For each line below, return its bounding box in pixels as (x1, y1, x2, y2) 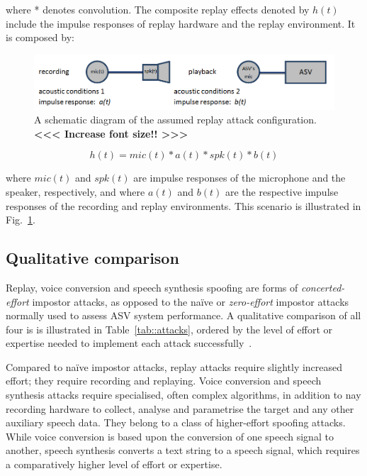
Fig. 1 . (6, 212, 35, 227)
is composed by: (6, 30, 74, 45)
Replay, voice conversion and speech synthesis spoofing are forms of (6, 279, 298, 294)
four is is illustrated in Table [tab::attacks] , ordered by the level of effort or (6, 321, 333, 336)
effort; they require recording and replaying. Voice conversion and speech (6, 373, 322, 388)
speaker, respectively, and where (6, 184, 145, 199)
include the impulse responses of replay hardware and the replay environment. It (6, 16, 356, 31)
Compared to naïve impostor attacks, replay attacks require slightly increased (6, 359, 343, 374)
